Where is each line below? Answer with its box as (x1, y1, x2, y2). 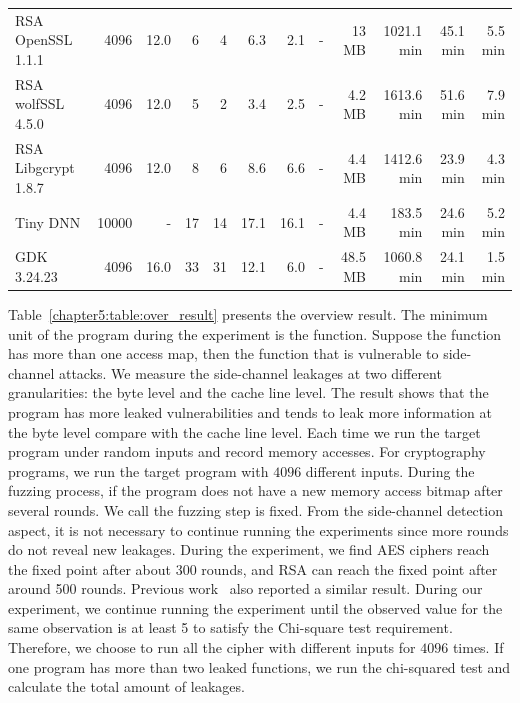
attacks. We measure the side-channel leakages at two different (58, 362, 442, 383)
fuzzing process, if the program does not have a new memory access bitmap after (8, 480, 503, 501)
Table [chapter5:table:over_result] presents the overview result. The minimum (8, 303, 488, 324)
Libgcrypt (15, 157, 75, 178)
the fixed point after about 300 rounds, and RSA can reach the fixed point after (8, 558, 498, 579)
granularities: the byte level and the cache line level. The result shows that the (8, 382, 489, 403)
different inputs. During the (305, 460, 475, 481)
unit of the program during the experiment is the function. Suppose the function (8, 323, 502, 344)
